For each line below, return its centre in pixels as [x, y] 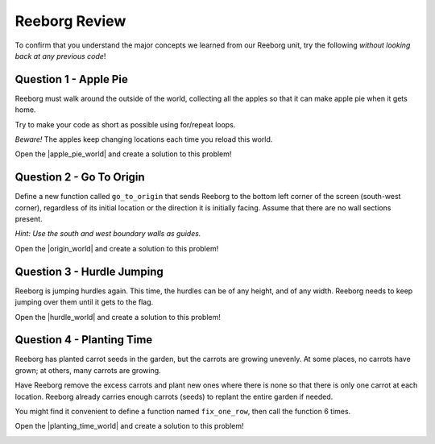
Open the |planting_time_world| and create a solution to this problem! [129, 426]
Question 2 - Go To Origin [80, 177]
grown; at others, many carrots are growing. [88, 370]
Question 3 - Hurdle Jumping [89, 271]
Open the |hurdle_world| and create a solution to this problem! [118, 317]
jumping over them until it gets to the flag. [84, 302]
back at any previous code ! [60, 56]
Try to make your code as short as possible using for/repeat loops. [125, 124]
